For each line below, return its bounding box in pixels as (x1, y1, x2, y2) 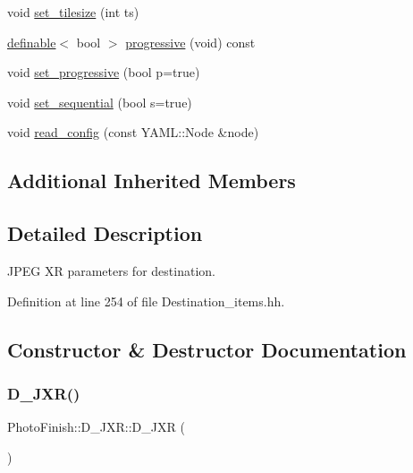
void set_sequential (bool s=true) (7, 92, 192, 111)
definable (7, 32, 56, 51)
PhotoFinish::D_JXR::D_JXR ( (7, 417, 185, 436)
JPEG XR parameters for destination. (7, 261, 215, 279)
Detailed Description (7, 219, 203, 247)
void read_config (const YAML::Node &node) (7, 123, 259, 142)
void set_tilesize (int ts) (7, 3, 139, 21)
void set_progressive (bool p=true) (7, 63, 200, 82)
